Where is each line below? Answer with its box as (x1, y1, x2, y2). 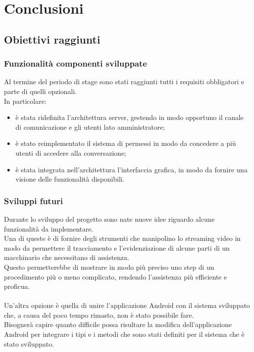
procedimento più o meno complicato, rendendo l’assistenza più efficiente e (4, 271, 227, 282)
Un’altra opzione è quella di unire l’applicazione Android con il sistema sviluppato (4, 300, 250, 310)
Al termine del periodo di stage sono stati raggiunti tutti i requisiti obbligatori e (4, 76, 244, 87)
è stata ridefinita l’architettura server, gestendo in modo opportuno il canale (15, 112, 244, 122)
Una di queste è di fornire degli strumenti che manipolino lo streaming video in (4, 233, 241, 243)
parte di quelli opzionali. (4, 86, 77, 96)
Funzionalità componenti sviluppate (4, 57, 147, 70)
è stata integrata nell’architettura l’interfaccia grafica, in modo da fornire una (15, 164, 248, 174)
